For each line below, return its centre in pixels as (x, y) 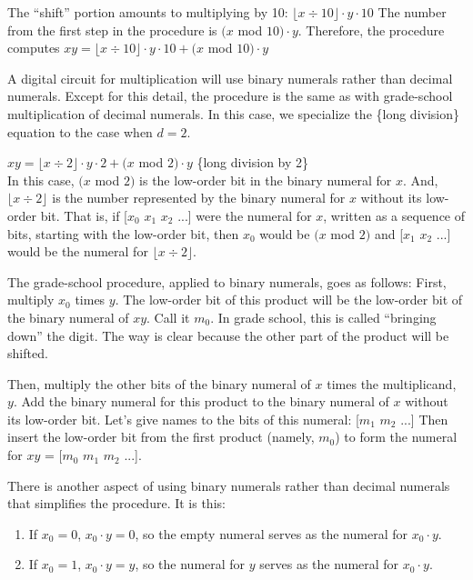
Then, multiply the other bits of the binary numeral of (159, 383)
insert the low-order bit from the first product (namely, (161, 437)
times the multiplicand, (392, 383)
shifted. (28, 353)
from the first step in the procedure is (112, 30)
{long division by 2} (253, 162)
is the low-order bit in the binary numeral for (266, 180)
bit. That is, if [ (84, 215)
